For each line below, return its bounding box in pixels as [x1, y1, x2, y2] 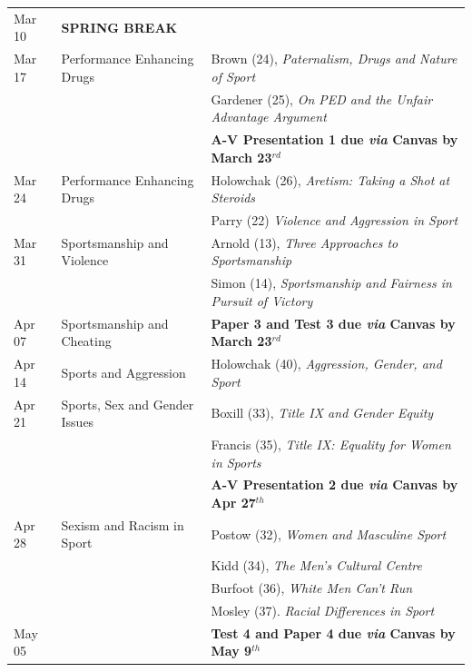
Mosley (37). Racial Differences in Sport [211, 600, 435, 619]
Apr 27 [211, 493, 256, 511]
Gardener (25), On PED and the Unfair [211, 89, 433, 108]
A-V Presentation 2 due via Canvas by [211, 475, 458, 494]
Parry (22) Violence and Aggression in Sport [211, 210, 458, 229]
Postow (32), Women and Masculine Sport [211, 524, 447, 543]
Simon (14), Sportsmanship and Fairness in [211, 273, 452, 292]
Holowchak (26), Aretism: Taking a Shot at [211, 170, 450, 189]
